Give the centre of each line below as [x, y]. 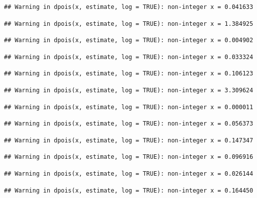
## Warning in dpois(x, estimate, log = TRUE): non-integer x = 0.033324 [129, 57]
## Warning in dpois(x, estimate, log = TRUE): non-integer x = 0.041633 [129, 7]
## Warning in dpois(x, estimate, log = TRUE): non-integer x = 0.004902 [129, 40]
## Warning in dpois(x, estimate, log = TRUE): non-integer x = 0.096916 [129, 157]
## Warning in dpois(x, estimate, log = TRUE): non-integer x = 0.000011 [129, 107]
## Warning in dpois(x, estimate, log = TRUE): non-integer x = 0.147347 [129, 140]
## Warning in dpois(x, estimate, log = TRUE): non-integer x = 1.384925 [129, 24]
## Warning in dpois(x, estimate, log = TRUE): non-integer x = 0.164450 [129, 190]
